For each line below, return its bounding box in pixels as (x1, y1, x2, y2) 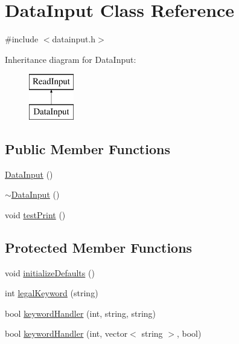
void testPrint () (5, 208, 66, 221)
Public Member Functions (5, 139, 170, 158)
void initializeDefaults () (5, 266, 95, 279)
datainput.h (52, 33, 96, 45)
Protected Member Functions (5, 238, 193, 256)
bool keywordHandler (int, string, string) (5, 307, 156, 319)
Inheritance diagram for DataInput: (5, 53, 136, 65)
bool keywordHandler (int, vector (5, 327, 128, 340)
